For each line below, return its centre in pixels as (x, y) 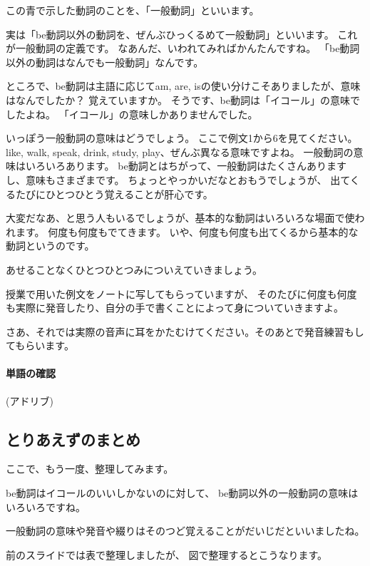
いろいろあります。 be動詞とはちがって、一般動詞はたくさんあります (186, 166)
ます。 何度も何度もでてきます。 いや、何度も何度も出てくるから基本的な (187, 231)
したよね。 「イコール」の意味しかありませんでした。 (132, 114)
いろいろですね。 (46, 506)
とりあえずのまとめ (73, 439)
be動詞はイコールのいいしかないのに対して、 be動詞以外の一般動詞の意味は (182, 493)
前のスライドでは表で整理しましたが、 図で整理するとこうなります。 (166, 554)
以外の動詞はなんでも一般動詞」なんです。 (105, 62)
